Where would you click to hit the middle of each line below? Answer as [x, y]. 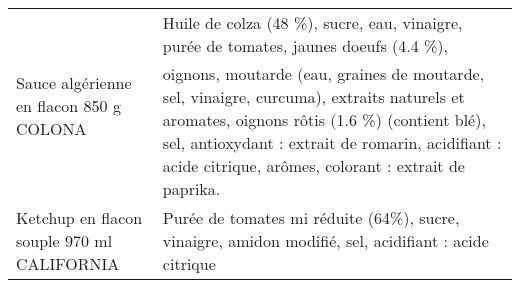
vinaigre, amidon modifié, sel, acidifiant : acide [325, 240]
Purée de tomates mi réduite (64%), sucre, [311, 217]
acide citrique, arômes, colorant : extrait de [313, 165]
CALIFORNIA [68, 263]
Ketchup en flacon [79, 217]
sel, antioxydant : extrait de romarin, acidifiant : [332, 142]
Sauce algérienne [74, 82]
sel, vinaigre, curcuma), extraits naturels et [313, 96]
